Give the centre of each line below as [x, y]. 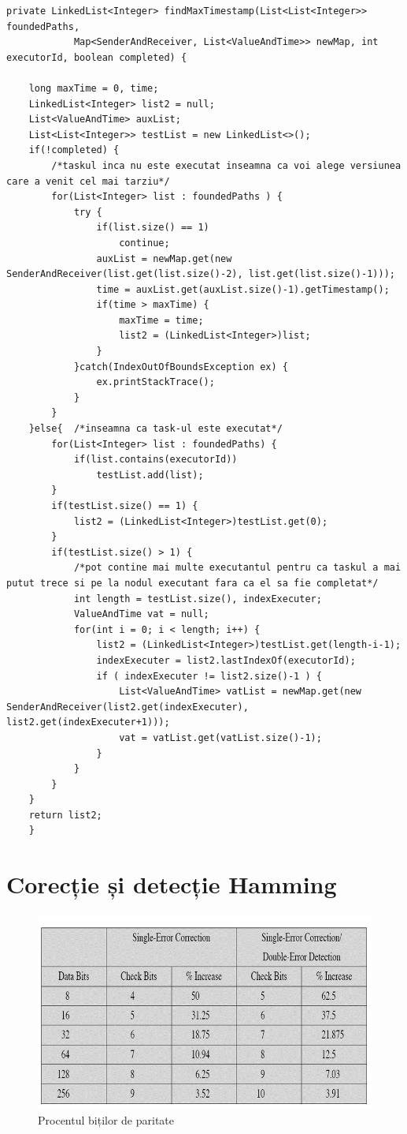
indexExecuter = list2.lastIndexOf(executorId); [226, 660]
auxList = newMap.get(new [164, 258]
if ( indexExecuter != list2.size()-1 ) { [209, 676]
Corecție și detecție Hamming [172, 884]
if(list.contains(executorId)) [155, 460]
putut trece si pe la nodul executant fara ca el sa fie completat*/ [192, 583]
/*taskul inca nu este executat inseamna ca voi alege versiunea [226, 165]
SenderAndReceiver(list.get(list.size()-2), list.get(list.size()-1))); [201, 274]
